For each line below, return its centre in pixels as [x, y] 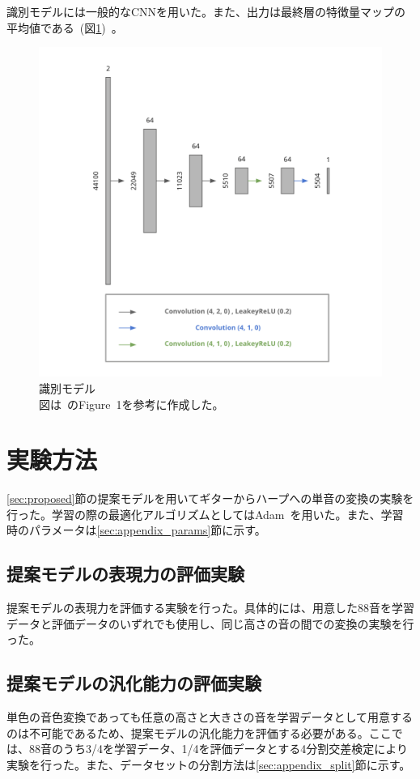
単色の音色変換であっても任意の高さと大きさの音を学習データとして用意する [210, 717]
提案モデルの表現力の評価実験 [125, 574]
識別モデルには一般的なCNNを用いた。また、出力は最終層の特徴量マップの [206, 11]
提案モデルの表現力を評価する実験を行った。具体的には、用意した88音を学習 [210, 608]
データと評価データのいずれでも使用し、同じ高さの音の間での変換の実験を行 [210, 623]
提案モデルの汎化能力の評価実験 [134, 683]
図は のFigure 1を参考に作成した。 [132, 404]
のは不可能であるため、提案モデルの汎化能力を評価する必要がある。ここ [199, 732]
